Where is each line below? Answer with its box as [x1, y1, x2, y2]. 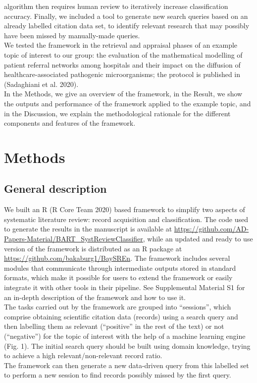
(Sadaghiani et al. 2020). [4, 78, 79, 89]
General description [4, 181, 107, 196]
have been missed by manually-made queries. [4, 30, 140, 40]
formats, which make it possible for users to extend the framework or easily [4, 272, 233, 283]
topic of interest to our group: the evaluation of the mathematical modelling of [4, 49, 243, 60]
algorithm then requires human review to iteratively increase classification [4, 1, 228, 11]
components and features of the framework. [4, 118, 136, 128]
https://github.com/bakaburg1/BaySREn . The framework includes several [4, 253, 230, 263]
